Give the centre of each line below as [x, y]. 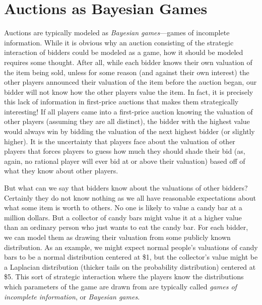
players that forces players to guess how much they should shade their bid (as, [125, 151]
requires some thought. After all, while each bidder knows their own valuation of [128, 62]
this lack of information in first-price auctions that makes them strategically [121, 102]
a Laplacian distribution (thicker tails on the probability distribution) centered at [130, 266]
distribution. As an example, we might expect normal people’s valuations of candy [131, 247]
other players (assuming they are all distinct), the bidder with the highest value [127, 121]
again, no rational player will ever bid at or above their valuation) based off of [125, 161]
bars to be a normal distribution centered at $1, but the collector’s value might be [131, 257]
